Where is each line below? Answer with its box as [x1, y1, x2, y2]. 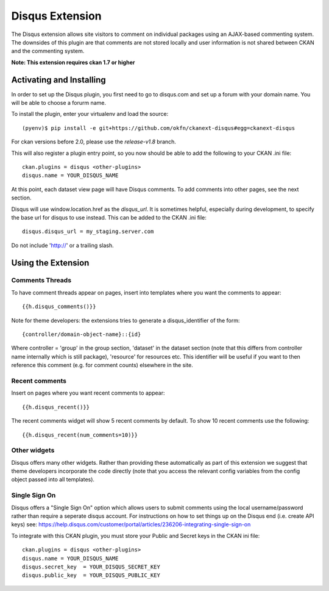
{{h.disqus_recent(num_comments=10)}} [22, 431, 138, 439]
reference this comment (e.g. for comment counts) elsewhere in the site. [11, 362, 193, 369]
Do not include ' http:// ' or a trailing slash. [11, 242, 114, 249]
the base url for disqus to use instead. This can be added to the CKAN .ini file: [11, 213, 207, 221]
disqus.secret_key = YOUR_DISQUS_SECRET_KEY [22, 563, 161, 570]
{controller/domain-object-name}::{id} [22, 331, 141, 338]
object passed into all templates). [11, 476, 94, 483]
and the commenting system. [11, 48, 85, 55]
